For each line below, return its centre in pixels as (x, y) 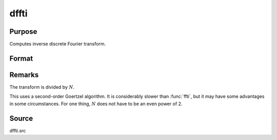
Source (21, 118)
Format (21, 58)
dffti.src (18, 130)
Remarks (24, 75)
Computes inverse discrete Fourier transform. (58, 44)
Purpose (23, 32)
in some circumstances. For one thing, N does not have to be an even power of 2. (96, 104)
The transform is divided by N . (42, 87)
